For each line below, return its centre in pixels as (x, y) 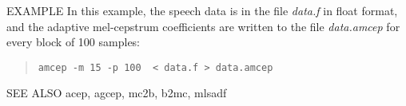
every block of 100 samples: (74, 42)
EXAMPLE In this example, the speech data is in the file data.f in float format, (202, 10)
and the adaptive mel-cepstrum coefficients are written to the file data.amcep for (203, 26)
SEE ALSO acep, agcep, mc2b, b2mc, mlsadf (117, 93)
